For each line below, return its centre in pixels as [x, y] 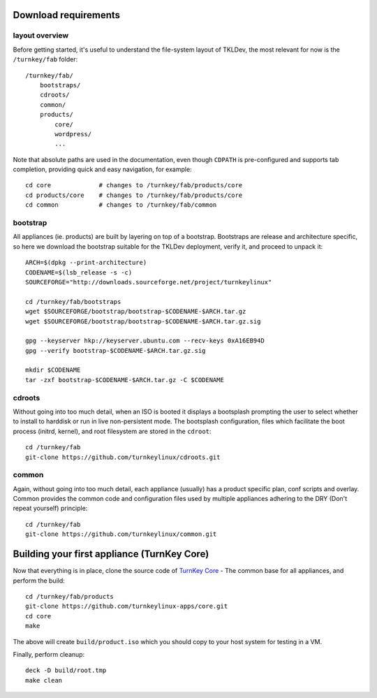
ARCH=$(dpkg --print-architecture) [86, 263]
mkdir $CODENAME [53, 370]
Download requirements [67, 15]
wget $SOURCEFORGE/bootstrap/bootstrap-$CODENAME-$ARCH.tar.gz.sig [143, 321]
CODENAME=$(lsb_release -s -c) [79, 272]
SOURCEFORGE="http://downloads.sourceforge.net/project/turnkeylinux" [149, 282]
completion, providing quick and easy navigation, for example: [102, 169]
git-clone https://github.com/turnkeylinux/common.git [121, 534]
